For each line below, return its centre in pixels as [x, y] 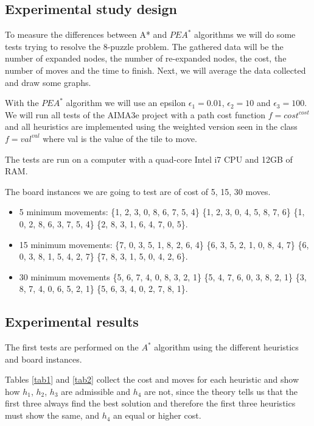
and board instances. [44, 359]
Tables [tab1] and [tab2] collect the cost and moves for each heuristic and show [152, 379]
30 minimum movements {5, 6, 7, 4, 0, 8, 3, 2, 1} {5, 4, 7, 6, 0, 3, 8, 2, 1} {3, [163, 276]
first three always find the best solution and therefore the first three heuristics [150, 403]
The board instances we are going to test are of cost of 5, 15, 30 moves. [138, 191]
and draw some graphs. [48, 82]
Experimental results [72, 321]
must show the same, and [52, 415]
